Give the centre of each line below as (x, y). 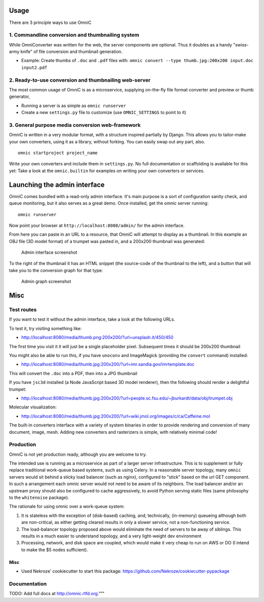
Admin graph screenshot (46, 282)
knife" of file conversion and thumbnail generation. (71, 52)
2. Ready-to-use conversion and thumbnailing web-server (80, 80)
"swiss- (241, 45)
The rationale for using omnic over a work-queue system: (67, 507)
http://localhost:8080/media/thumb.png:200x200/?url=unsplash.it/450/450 (97, 337)
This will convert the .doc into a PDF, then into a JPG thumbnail (73, 373)
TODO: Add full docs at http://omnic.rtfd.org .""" (57, 594)
